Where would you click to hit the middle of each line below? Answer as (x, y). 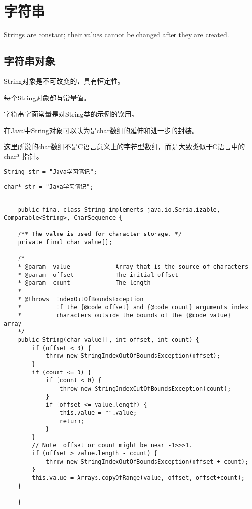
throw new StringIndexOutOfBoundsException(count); (145, 388)
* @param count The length (84, 283)
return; (72, 421)
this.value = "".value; (98, 413)
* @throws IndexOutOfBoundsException (81, 299)
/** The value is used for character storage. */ (100, 234)
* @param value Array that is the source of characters (133, 267)
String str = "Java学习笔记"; (50, 172)
